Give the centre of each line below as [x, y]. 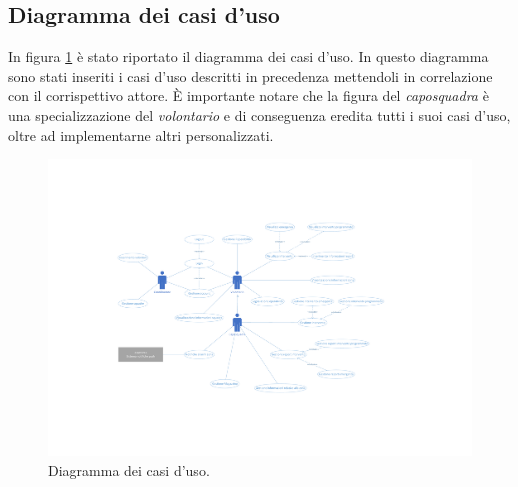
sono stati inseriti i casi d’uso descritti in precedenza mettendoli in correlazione [250, 75]
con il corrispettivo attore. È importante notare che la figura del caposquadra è [248, 95]
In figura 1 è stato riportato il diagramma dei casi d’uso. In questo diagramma [248, 56]
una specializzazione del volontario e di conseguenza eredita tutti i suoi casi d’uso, [259, 114]
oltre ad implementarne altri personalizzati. [141, 134]
